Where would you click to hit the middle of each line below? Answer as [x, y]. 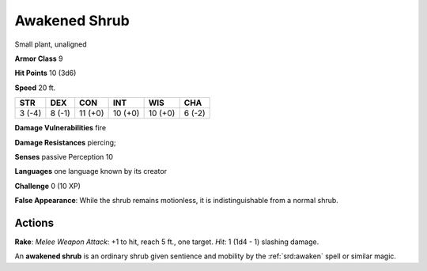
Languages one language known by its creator [91, 171]
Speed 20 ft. [35, 88]
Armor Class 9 [39, 58]
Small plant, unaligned [51, 44]
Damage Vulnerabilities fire [60, 128]
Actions [34, 222]
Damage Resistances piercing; [65, 142]
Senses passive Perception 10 [64, 156]
